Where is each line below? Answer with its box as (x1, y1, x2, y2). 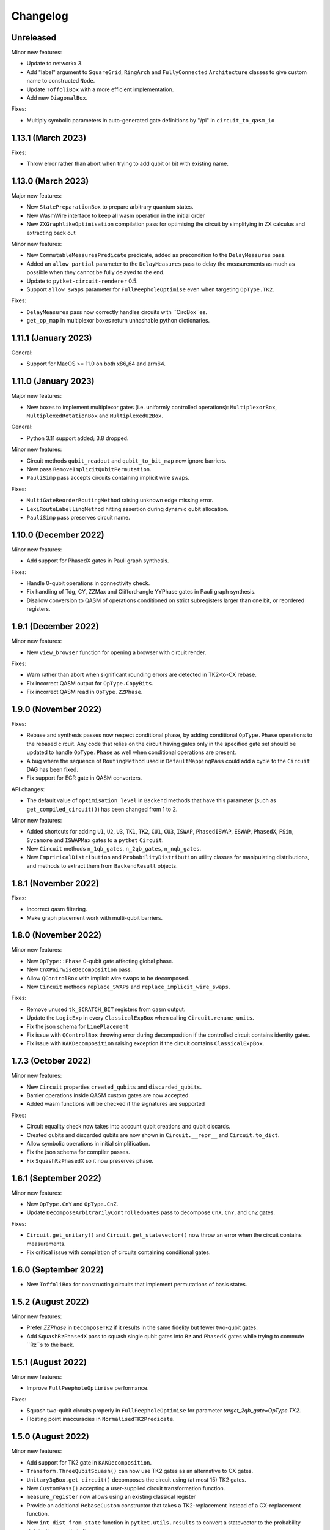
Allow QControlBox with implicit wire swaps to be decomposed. (26, 974, 189, 982)
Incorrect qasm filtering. (26, 906, 88, 913)
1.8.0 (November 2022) (11, 930, 102, 941)
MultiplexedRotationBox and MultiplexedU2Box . (26, 412, 163, 419)
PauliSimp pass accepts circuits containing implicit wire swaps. (26, 474, 189, 482)
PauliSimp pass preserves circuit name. (26, 513, 131, 521)
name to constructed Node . (26, 77, 95, 84)
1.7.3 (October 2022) (11, 1056, 92, 1066)
